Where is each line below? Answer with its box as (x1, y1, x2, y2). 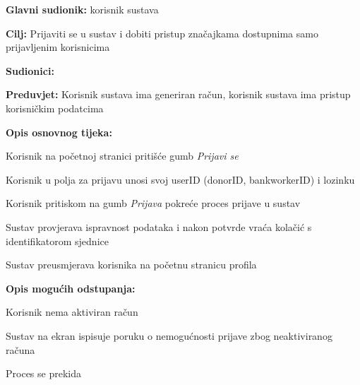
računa (6, 342, 35, 357)
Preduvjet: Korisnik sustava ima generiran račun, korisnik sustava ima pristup (6, 87, 351, 102)
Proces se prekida (6, 366, 81, 381)
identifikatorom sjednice (6, 233, 109, 248)
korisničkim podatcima (6, 100, 104, 115)
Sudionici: (6, 63, 54, 78)
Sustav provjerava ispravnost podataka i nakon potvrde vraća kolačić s (6, 219, 312, 234)
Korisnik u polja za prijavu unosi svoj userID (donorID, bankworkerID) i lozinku (6, 172, 355, 186)
